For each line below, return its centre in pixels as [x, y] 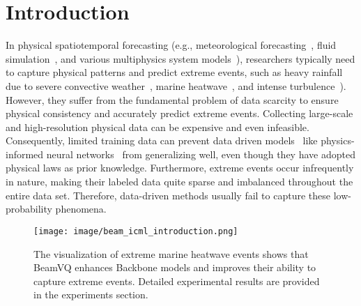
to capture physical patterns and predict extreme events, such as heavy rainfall [174, 72]
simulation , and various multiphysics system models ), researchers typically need [180, 58]
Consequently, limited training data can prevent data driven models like [162, 140]
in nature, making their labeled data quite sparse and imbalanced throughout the [179, 182]
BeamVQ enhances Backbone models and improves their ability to [175, 267]
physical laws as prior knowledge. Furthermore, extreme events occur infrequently [180, 168]
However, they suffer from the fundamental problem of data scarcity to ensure [172, 99]
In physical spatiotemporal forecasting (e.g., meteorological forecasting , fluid [171, 45]
